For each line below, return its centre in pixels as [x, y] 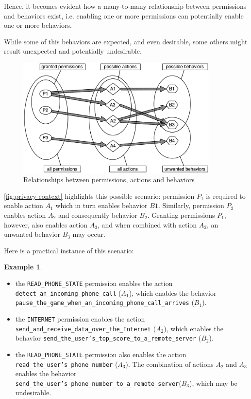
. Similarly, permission [191, 205]
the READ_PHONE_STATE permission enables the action [94, 283]
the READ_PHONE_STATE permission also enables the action [101, 354]
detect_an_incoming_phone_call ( [68, 293]
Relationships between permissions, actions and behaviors [109, 180]
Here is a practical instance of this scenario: [69, 250]
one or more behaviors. [38, 25]
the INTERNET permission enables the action [80, 318]
